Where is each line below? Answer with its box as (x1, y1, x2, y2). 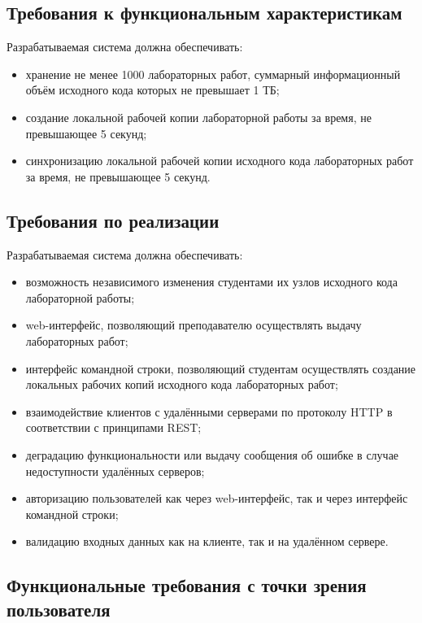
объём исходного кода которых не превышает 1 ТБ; (25, 81, 280, 98)
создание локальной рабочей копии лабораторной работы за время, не (25, 108, 372, 125)
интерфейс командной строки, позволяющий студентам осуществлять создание (25, 359, 416, 377)
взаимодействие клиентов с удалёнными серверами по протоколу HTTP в (25, 403, 393, 420)
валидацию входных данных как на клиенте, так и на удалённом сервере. (25, 533, 389, 550)
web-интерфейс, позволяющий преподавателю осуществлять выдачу (25, 316, 362, 333)
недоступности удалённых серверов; (25, 462, 205, 479)
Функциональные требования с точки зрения (7, 573, 367, 598)
